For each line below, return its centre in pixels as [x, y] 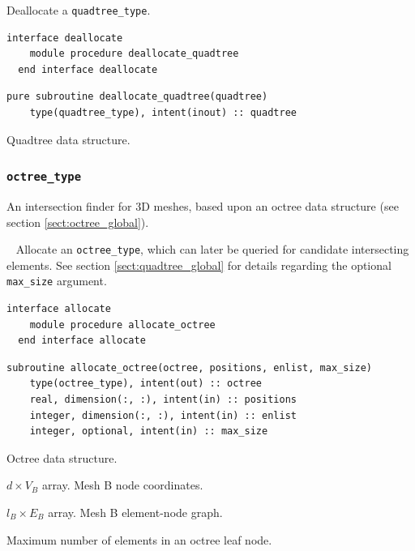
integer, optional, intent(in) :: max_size [149, 431]
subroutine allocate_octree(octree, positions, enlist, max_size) [190, 367]
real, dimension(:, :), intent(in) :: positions [163, 400]
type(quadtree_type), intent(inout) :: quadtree [163, 113]
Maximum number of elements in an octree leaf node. [139, 539]
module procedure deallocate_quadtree [134, 54]
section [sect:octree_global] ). [78, 222]
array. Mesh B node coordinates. [122, 485]
